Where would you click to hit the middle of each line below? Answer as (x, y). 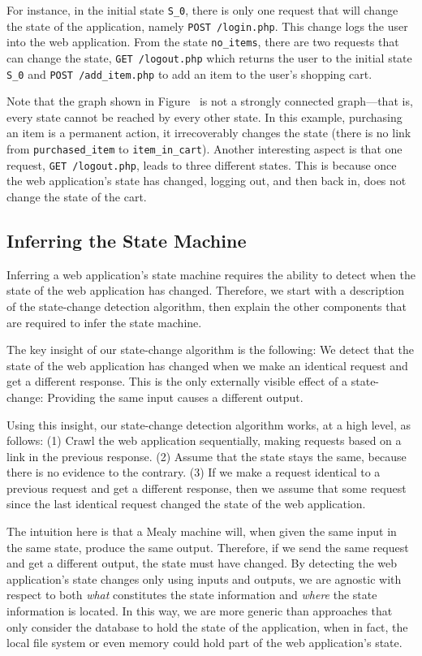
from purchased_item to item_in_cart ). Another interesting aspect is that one (205, 149)
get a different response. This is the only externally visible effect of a (177, 381)
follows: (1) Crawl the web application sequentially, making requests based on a (204, 440)
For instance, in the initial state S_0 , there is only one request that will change (202, 10)
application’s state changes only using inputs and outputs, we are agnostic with (204, 578)
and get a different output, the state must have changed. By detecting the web (202, 563)
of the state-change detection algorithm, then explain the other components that (207, 306)
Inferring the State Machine (127, 240)
